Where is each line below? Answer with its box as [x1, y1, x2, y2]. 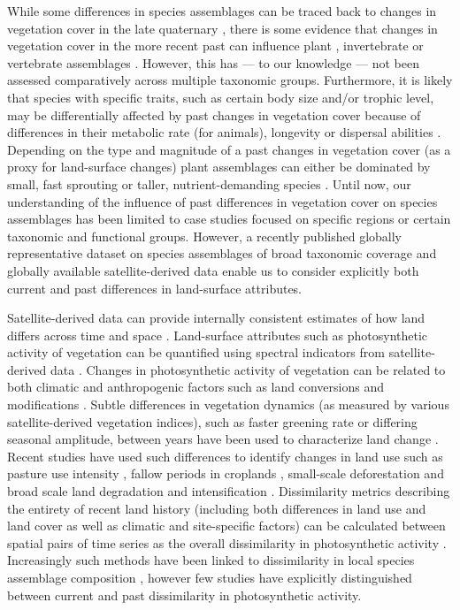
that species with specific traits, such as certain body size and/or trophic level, [7, 88, 434, 106]
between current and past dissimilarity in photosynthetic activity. [7, 585, 362, 604]
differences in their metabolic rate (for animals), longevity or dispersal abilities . [7, 123, 441, 141]
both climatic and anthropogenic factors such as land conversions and [7, 377, 384, 396]
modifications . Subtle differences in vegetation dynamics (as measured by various [7, 395, 449, 414]
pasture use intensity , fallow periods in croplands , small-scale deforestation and [7, 464, 444, 483]
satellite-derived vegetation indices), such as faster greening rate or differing [7, 412, 418, 431]
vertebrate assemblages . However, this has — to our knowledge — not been [7, 53, 419, 72]
